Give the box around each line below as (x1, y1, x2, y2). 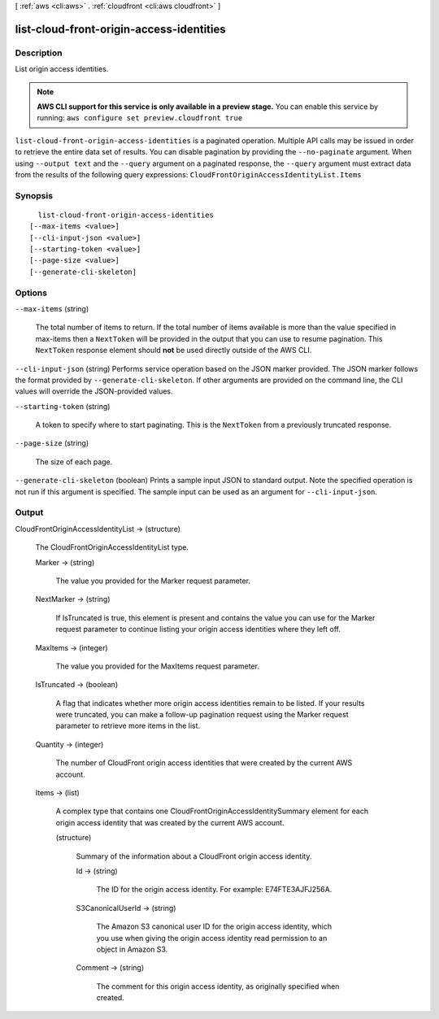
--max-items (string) (15, 303, 89, 313)
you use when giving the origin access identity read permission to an (96, 933, 328, 943)
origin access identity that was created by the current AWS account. (55, 817, 285, 827)
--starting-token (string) (15, 401, 111, 411)
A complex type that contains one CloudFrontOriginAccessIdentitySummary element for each (55, 806, 369, 817)
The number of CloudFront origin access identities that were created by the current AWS (55, 758, 353, 768)
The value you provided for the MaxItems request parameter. (55, 661, 260, 671)
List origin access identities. (15, 64, 109, 74)
